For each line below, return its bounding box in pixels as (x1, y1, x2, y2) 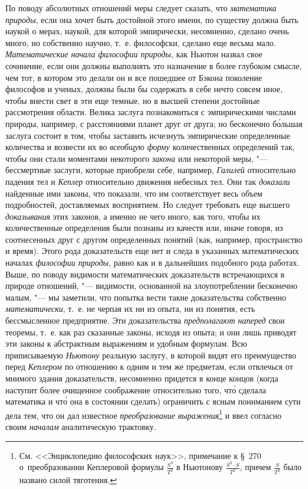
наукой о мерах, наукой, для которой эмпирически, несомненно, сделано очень (5, 25, 289, 37)
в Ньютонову (176, 461, 223, 473)
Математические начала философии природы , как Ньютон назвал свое (5, 48, 262, 60)
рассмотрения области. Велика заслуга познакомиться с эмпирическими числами (5, 106, 296, 118)
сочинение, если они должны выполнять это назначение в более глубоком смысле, (5, 59, 302, 71)
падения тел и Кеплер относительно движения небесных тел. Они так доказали (5, 175, 290, 187)
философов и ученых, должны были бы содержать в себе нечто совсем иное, (5, 83, 283, 95)
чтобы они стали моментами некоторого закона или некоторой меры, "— (5, 152, 268, 164)
